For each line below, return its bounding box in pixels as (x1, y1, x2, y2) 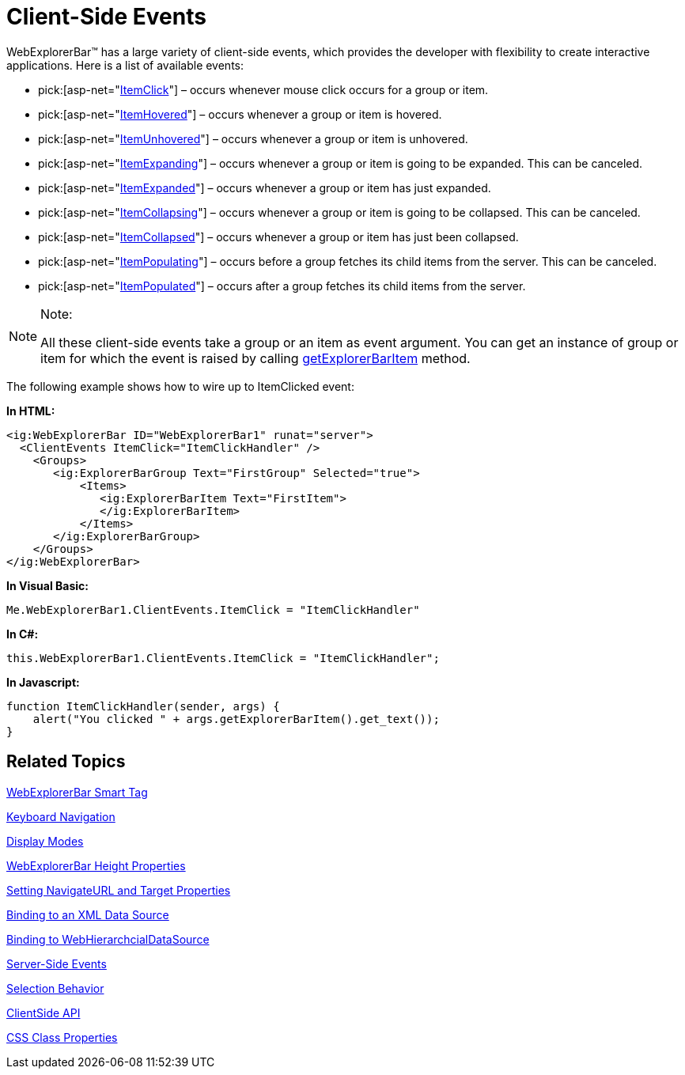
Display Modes (6, 834, 84, 848)
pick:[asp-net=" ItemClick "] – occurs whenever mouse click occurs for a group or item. (38, 82, 489, 97)
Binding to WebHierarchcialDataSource (6, 932, 210, 946)
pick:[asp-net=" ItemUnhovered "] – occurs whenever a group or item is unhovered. (38, 131, 468, 146)
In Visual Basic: (6, 578, 89, 592)
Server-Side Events (6, 956, 107, 971)
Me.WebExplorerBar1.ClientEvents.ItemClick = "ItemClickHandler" (6, 603, 420, 616)
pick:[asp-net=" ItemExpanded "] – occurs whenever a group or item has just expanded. (38, 180, 491, 195)
